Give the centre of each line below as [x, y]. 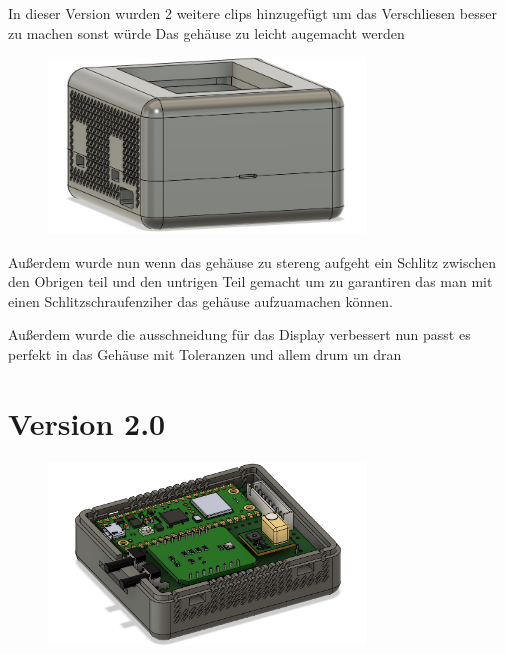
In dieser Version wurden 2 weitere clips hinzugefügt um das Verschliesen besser [252, 13]
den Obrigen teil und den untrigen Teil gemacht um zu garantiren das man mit [250, 281]
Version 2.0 [87, 422]
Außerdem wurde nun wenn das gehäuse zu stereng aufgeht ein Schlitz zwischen [252, 261]
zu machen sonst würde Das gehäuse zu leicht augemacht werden [206, 32]
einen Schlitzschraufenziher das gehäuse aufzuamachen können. [200, 300]
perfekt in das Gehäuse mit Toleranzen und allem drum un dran [205, 353]
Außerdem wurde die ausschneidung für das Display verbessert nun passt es [239, 334]
